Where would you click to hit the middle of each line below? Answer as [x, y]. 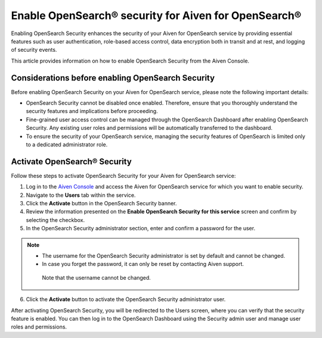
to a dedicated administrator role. [67, 144]
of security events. [34, 50]
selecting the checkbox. [55, 220]
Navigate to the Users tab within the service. [81, 195]
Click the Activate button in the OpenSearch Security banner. [101, 204]
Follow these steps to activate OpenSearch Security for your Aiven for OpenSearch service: [123, 176]
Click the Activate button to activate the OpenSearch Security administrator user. [126, 299]
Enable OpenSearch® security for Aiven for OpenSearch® [156, 15]
